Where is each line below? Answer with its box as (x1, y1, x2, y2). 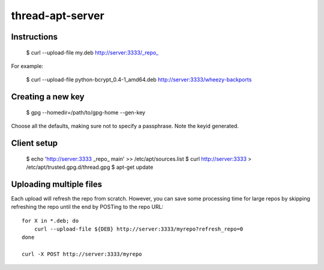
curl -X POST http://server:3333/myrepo (22, 251, 142, 257)
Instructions (11, 32, 58, 42)
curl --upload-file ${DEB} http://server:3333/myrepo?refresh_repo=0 (34, 226, 244, 233)
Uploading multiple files (11, 179, 103, 189)
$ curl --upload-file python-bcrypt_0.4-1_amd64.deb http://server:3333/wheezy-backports (26, 76, 252, 83)
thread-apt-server (11, 9, 104, 22)
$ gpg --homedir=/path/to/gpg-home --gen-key (26, 108, 146, 116)
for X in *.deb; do (22, 217, 79, 224)
